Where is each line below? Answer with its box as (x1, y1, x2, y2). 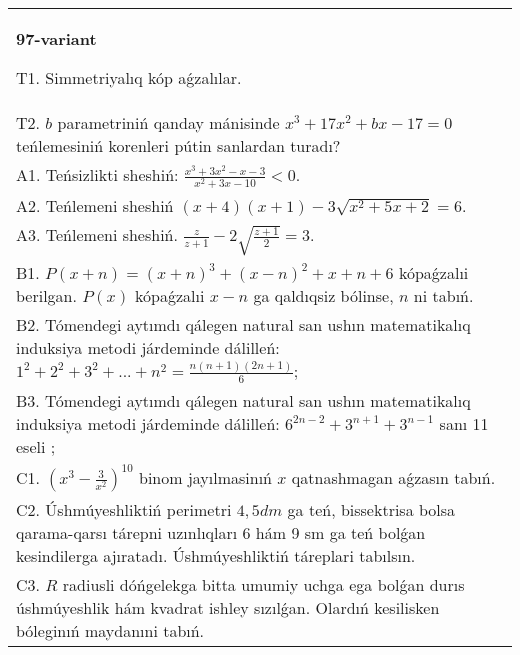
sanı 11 (439, 411, 489, 435)
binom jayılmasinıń (138, 465, 272, 489)
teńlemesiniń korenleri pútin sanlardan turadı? (16, 134, 341, 157)
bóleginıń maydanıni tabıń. (16, 618, 205, 642)
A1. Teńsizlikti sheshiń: (16, 163, 179, 186)
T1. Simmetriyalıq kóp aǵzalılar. (16, 66, 242, 89)
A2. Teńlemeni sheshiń (16, 194, 174, 218)
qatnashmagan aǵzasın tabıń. (291, 465, 496, 489)
